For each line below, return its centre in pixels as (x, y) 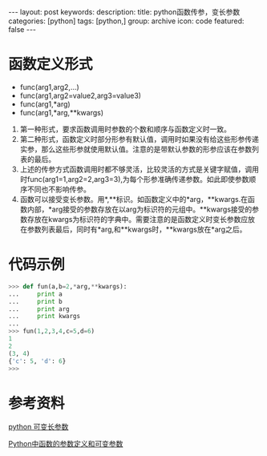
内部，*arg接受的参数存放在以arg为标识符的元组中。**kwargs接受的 (140, 209)
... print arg (39, 309)
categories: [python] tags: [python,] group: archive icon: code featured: (126, 21)
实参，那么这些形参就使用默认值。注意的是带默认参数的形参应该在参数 (136, 149)
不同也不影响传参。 (59, 189)
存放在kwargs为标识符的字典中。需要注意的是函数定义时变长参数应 (138, 219)
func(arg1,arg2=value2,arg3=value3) (81, 95)
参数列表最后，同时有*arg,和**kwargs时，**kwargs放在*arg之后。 (137, 229)
